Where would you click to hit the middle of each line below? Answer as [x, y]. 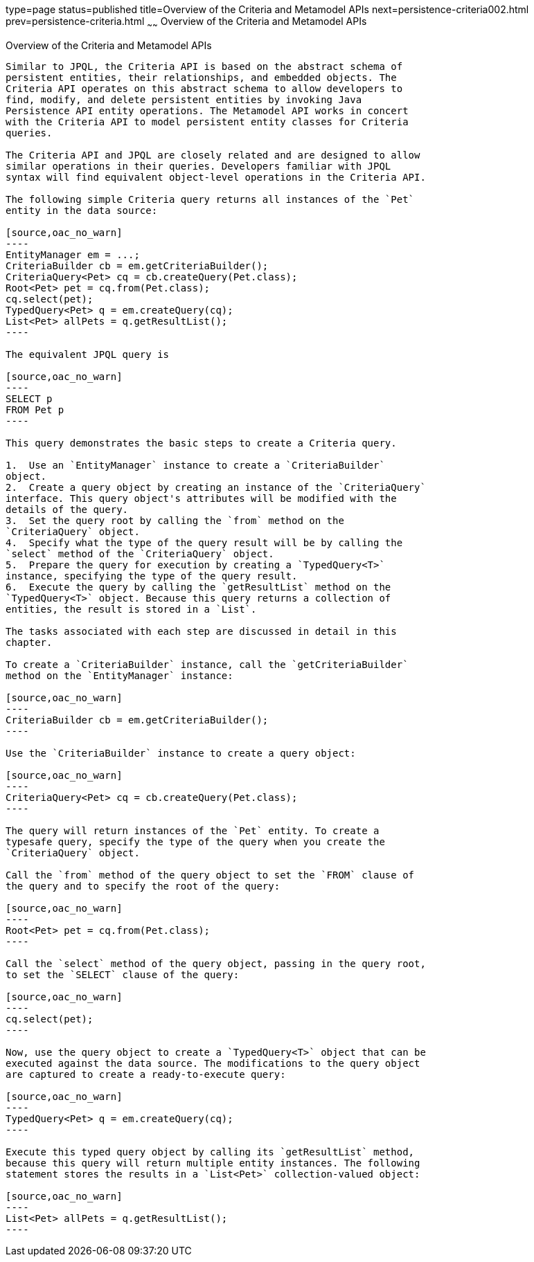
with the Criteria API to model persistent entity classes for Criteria [207, 121]
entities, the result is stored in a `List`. [131, 609]
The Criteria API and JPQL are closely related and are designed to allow [213, 155]
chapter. [29, 642]
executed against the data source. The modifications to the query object [213, 1063]
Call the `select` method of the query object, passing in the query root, [216, 963]
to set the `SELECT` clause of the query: [123, 974]
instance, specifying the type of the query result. [152, 576]
